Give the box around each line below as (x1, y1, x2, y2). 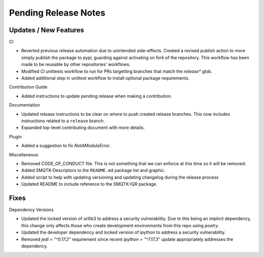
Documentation (9, 102, 40, 108)
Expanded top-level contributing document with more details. (21, 125, 145, 130)
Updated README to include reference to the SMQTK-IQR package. (21, 181, 157, 187)
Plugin (9, 133, 22, 139)
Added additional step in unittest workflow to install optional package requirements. (21, 75, 190, 81)
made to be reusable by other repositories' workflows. (21, 62, 131, 67)
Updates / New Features (9, 26, 84, 34)
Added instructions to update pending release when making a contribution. (21, 93, 172, 99)
